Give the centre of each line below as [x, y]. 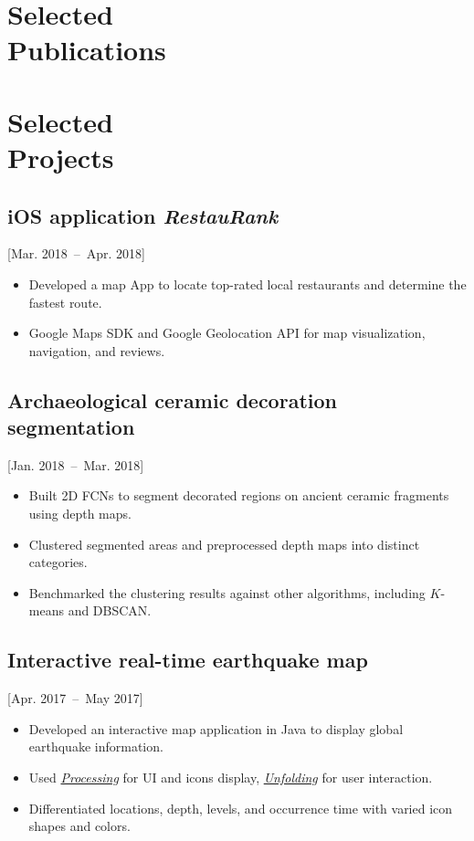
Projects [61, 157]
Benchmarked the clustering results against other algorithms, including [227, 592]
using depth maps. [80, 514]
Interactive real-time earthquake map [188, 660]
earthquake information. [96, 746]
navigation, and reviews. [97, 350]
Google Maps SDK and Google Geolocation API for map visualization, [227, 333]
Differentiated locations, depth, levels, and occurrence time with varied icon [241, 808]
